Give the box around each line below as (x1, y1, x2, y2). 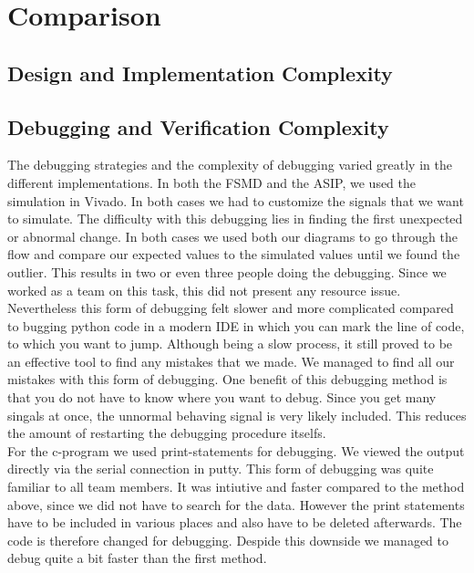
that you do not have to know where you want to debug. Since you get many (7, 388, 437, 407)
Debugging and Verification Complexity (7, 112, 389, 141)
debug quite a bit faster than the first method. (7, 548, 267, 568)
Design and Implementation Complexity (7, 58, 393, 87)
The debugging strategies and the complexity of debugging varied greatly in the (7, 155, 452, 174)
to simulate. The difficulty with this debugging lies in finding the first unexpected (7, 209, 463, 228)
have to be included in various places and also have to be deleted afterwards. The (7, 513, 462, 532)
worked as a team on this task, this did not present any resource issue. (7, 280, 401, 299)
